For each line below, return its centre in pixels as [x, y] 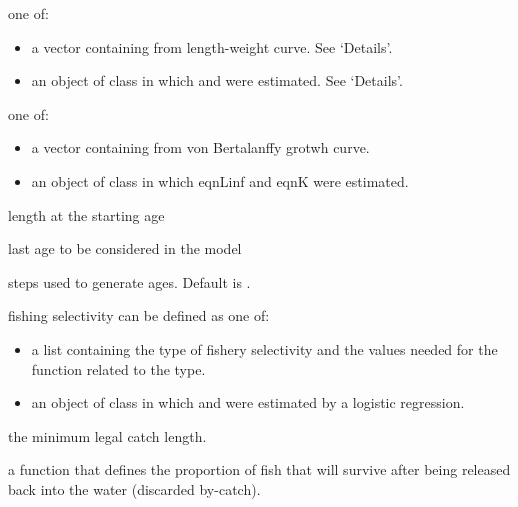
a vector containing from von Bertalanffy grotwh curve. [200, 147]
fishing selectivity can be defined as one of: [139, 315]
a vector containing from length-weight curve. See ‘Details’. [212, 46]
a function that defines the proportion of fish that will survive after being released [259, 469]
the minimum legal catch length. [107, 435]
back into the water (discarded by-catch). [134, 488]
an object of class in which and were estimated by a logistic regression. [248, 402]
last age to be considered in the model [125, 248]
